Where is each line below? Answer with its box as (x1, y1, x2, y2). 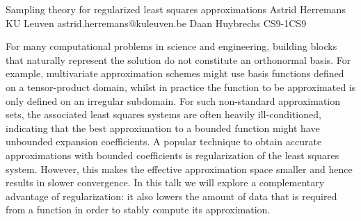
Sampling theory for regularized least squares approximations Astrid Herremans (6, 2, 346, 16)
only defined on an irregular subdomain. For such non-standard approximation (6, 93, 341, 108)
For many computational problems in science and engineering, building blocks (6, 39, 337, 54)
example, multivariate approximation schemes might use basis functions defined (6, 66, 344, 81)
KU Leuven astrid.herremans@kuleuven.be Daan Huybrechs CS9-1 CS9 (6, 15, 307, 30)
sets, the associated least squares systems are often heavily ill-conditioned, (6, 107, 321, 122)
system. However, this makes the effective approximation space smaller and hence (6, 161, 353, 176)
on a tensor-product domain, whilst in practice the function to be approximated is (6, 79, 356, 94)
